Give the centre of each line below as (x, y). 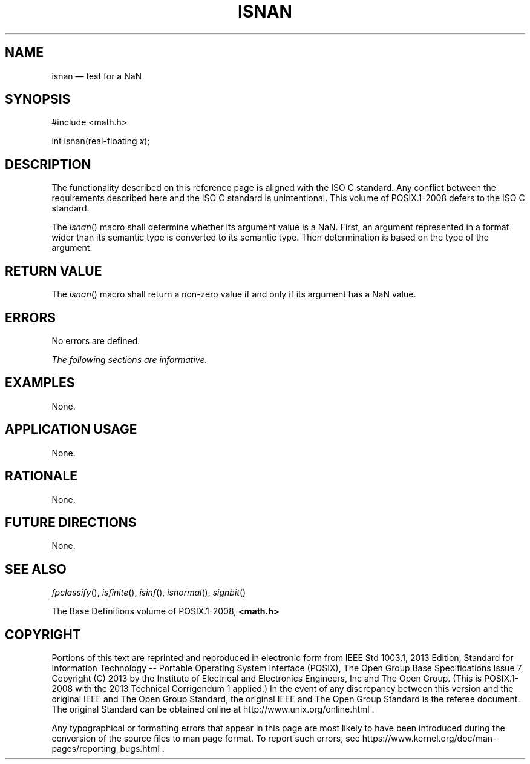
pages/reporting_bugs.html (106, 749)
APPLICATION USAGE (71, 430)
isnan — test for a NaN (97, 76)
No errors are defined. (96, 340)
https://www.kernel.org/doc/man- (429, 739)
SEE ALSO (36, 569)
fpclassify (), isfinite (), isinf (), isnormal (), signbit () (149, 593)
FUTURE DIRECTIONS (71, 522)
